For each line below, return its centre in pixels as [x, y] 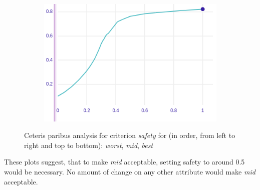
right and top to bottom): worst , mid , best [89, 145]
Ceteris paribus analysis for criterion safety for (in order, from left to [130, 135]
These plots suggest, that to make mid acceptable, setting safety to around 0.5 [124, 162]
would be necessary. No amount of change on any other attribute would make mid [130, 171]
